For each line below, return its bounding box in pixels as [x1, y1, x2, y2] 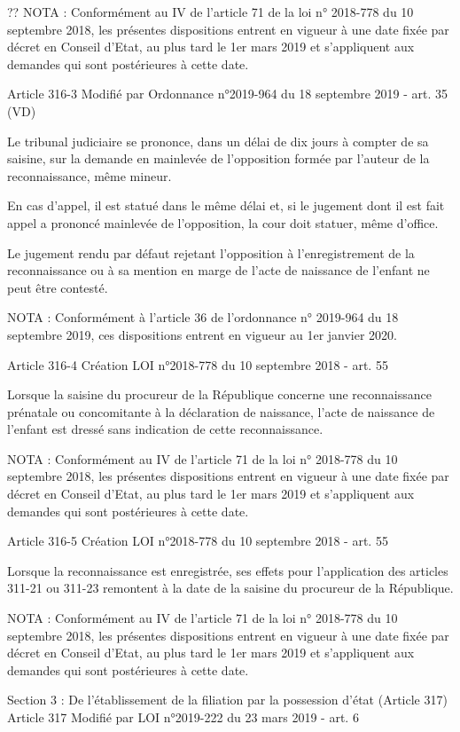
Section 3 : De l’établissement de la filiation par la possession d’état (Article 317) [7, 690, 448, 709]
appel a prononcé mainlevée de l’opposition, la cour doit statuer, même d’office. [7, 213, 439, 232]
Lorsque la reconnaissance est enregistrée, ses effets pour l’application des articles [7, 561, 448, 579]
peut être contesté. [7, 278, 108, 296]
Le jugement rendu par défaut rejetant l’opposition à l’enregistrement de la [7, 243, 415, 262]
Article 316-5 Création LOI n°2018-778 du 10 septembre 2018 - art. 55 [7, 531, 388, 550]
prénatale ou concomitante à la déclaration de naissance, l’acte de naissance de [7, 402, 435, 421]
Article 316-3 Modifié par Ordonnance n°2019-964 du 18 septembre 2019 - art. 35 [7, 84, 448, 103]
